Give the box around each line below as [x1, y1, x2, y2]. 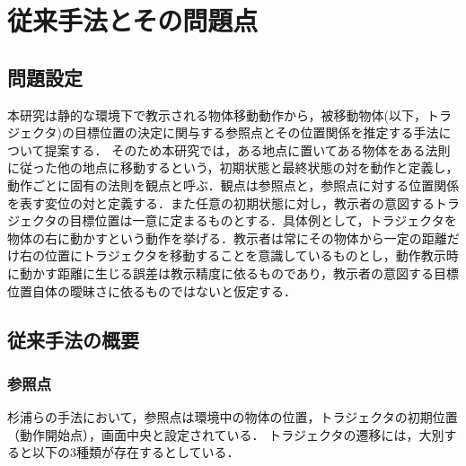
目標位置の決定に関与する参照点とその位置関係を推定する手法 [74, 123, 439, 142]
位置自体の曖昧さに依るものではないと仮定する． [7, 281, 296, 300]
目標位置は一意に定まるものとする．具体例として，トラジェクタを [69, 211, 457, 230]
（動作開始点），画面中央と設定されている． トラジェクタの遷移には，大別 [7, 425, 444, 444]
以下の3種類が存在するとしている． [31, 443, 240, 462]
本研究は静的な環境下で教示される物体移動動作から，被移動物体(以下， [7, 105, 427, 124]
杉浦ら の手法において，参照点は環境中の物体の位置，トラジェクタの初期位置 [7, 408, 458, 426]
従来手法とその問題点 [7, 2, 259, 39]
